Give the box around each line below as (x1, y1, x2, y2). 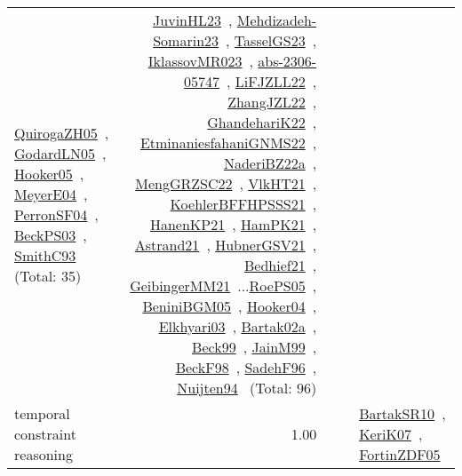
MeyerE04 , (14, 183, 88, 204)
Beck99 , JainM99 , (192, 337, 317, 357)
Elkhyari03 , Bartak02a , (158, 316, 317, 337)
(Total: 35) (14, 265, 82, 286)
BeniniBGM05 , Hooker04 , (142, 296, 317, 316)
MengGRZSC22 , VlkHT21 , (135, 173, 317, 194)
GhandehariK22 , (207, 112, 317, 132)
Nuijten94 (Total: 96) (177, 377, 317, 398)
